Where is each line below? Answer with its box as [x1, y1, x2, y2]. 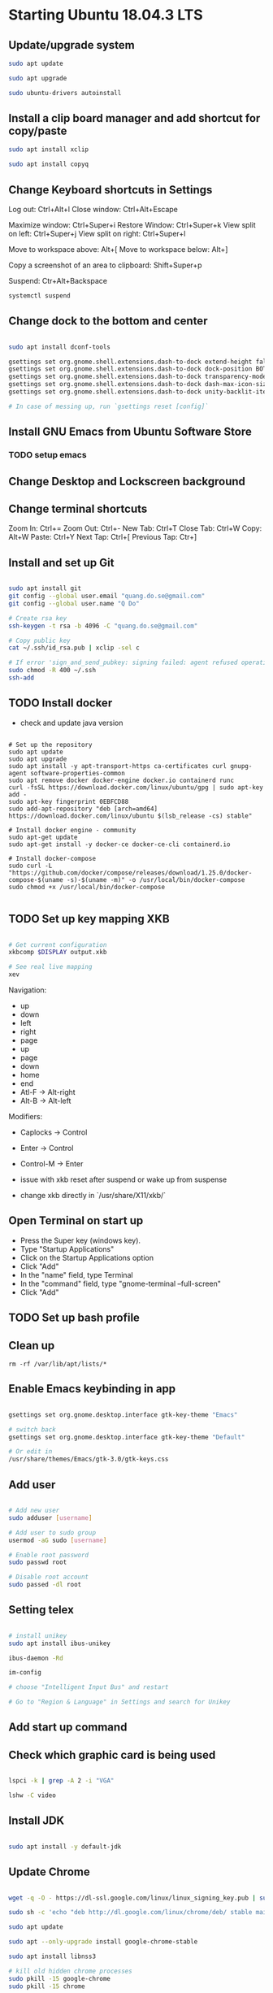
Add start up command [8, 1721, 128, 1735]
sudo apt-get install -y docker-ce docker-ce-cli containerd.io [8, 840, 231, 849]
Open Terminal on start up [8, 1214, 144, 1228]
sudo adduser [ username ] [8, 1513, 93, 1522]
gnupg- [230, 762, 253, 770]
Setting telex [8, 1603, 75, 1617]
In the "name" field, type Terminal [19, 1270, 133, 1279]
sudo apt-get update [8, 833, 79, 841]
